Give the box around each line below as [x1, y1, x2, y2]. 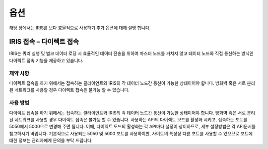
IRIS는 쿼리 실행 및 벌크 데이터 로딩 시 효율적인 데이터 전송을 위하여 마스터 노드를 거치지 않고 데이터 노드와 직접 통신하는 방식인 [9, 50, 254, 56]
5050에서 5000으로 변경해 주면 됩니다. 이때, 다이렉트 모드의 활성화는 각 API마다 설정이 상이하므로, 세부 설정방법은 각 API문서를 [9, 124, 256, 130]
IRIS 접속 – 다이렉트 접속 [9, 38, 79, 46]
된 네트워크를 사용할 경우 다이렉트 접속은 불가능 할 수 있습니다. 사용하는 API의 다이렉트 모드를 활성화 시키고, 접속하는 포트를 [9, 116, 248, 122]
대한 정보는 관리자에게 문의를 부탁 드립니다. [9, 138, 93, 144]
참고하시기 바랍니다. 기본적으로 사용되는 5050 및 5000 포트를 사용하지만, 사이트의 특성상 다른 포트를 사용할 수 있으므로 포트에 [9, 130, 253, 136]
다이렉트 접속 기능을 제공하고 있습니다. [9, 57, 84, 63]
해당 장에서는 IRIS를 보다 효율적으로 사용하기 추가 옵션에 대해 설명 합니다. [9, 25, 151, 31]
